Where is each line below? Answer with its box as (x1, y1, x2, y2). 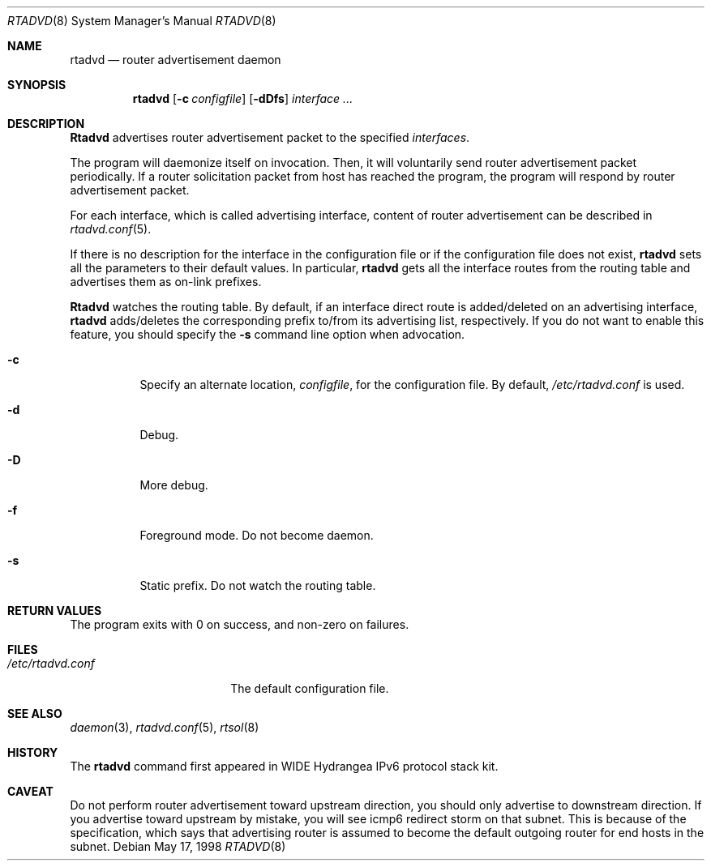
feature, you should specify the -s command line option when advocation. (70, 327, 465, 341)
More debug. (139, 478, 208, 492)
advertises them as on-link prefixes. (70, 275, 262, 288)
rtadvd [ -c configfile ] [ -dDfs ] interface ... (132, 92, 353, 105)
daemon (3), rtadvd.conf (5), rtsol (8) (70, 720, 259, 734)
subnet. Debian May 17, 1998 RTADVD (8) (70, 839, 286, 853)
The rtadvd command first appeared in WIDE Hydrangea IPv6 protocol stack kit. (70, 759, 499, 773)
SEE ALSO (7, 707, 62, 720)
